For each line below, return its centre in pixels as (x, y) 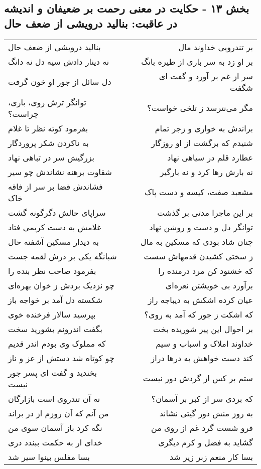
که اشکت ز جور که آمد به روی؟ (199, 314)
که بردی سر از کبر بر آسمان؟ (202, 398)
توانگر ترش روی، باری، (47, 102)
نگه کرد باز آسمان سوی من (55, 427)
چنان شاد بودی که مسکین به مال (197, 241)
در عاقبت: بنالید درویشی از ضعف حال (91, 23)
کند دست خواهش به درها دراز (202, 358)
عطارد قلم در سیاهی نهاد (210, 157)
